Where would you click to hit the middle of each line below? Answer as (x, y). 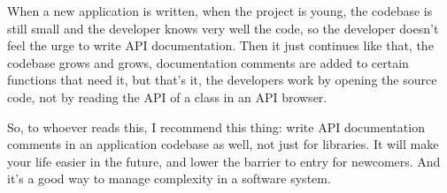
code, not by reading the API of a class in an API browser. (167, 96)
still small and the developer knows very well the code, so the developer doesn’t (223, 28)
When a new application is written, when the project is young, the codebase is (220, 11)
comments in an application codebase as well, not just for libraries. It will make (223, 144)
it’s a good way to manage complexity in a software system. (169, 178)
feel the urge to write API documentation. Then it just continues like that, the (220, 45)
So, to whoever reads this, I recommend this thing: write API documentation (216, 126)
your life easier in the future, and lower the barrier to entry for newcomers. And (224, 161)
